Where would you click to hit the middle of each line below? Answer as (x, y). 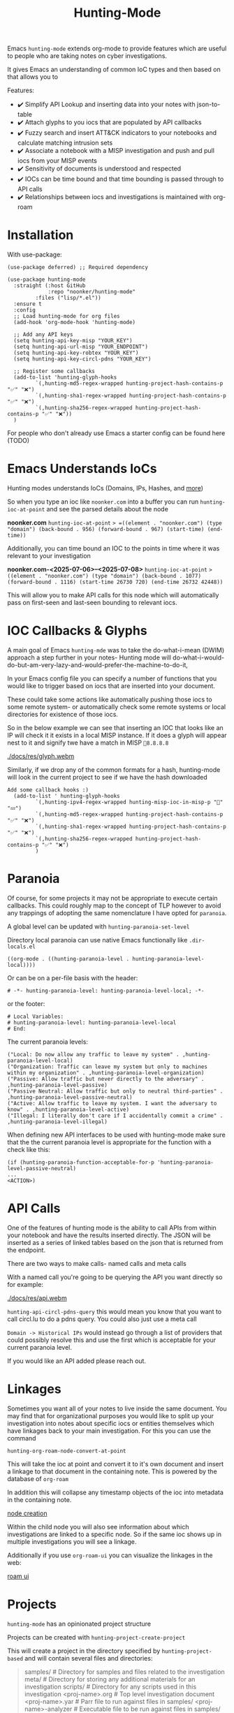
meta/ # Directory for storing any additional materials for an (110, 1679)
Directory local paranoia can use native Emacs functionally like (97, 940)
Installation (41, 235)
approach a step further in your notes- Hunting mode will (89, 657)
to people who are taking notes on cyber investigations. (87, 56)
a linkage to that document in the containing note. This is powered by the (112, 1471)
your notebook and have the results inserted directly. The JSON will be (109, 1235)
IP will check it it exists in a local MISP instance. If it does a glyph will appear (117, 735)
